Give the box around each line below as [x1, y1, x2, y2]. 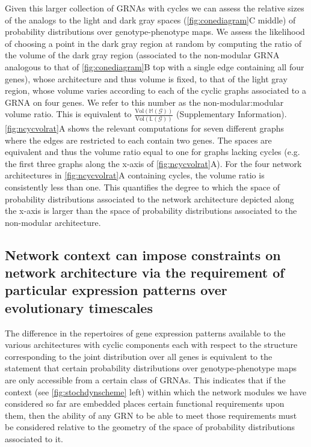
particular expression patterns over [5, 281, 227, 299]
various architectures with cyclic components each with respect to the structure [5, 338, 298, 351]
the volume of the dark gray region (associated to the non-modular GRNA [5, 49, 280, 61]
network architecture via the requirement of [5, 263, 285, 282]
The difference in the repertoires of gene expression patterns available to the [5, 326, 286, 339]
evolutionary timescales [5, 298, 153, 317]
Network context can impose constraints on [5, 245, 281, 264]
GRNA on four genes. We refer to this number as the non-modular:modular [5, 96, 284, 108]
